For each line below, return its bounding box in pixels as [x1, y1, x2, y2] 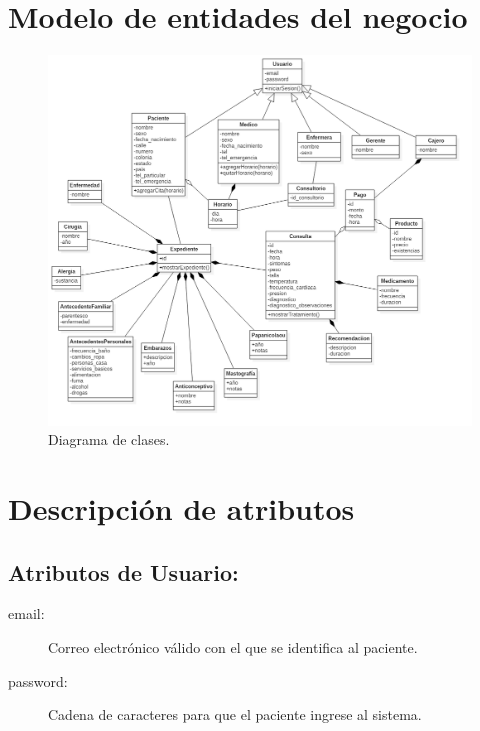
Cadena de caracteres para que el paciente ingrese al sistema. [48, 704, 422, 725]
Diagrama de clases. [48, 429, 170, 450]
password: [8, 670, 68, 691]
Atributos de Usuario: [8, 556, 239, 587]
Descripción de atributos [8, 488, 355, 529]
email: [8, 603, 45, 624]
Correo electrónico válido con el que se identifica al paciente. [48, 637, 418, 658]
